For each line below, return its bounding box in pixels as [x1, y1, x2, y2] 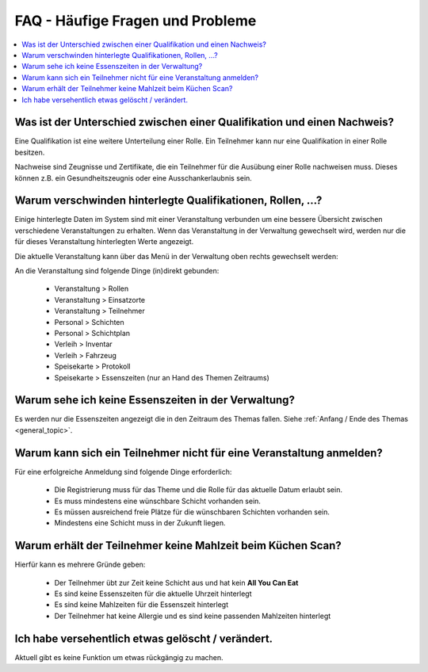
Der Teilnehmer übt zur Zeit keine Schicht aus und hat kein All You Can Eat [54, 578, 299, 587]
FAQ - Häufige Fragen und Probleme [14, 12, 257, 29]
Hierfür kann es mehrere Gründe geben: [14, 559, 146, 570]
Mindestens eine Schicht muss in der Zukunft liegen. [54, 518, 226, 528]
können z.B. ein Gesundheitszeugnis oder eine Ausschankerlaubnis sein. [14, 173, 253, 182]
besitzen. [14, 147, 45, 157]
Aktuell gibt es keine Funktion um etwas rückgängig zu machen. [14, 652, 224, 662]
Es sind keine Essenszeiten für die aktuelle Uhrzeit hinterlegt [54, 589, 253, 598]
